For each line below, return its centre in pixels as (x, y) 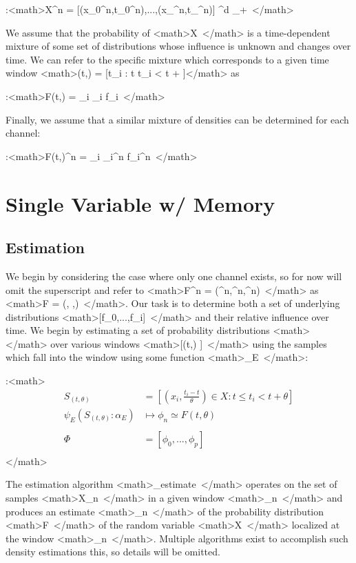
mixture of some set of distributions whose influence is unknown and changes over (178, 46)
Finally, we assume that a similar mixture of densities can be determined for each (177, 119)
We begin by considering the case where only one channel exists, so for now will (174, 276)
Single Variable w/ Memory (140, 203)
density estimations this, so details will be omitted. (113, 552)
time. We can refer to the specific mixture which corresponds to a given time (167, 59)
